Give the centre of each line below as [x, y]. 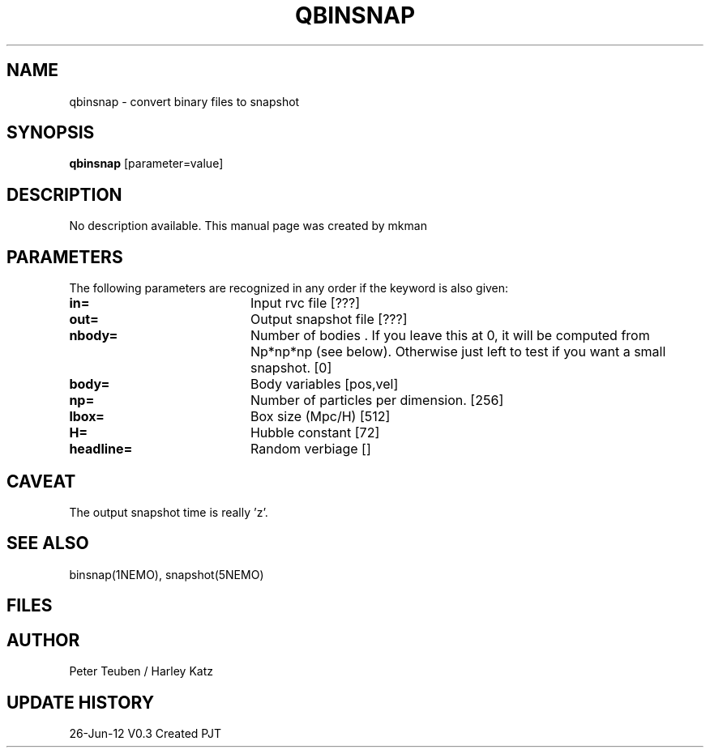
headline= [101, 449]
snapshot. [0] [291, 368]
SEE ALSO [48, 543]
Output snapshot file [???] [329, 319]
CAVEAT [41, 481]
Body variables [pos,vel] [324, 384]
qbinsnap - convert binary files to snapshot [184, 101]
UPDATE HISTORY [81, 702]
